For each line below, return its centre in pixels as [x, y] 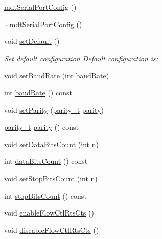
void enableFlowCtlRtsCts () [49, 213]
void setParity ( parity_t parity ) [54, 110]
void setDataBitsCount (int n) [51, 144]
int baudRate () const [38, 92]
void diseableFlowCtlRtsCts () [52, 230]
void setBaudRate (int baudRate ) [57, 75]
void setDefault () [32, 41]
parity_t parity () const [42, 127]
